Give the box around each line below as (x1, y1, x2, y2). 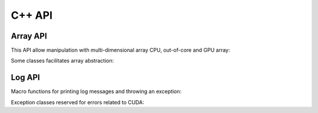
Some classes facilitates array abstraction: (11, 57, 114, 64)
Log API (11, 73, 41, 83)
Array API (11, 31, 47, 41)
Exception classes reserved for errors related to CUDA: (11, 98, 144, 105)
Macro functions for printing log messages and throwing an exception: (11, 88, 182, 95)
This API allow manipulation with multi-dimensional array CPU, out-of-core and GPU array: (11, 47, 230, 54)
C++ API (11, 9, 53, 22)
